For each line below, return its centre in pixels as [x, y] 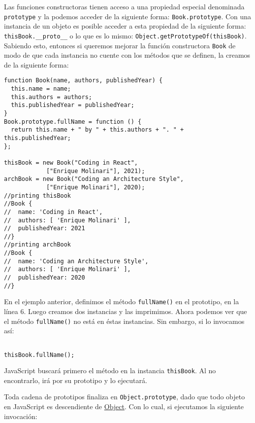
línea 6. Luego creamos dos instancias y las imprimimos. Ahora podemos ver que [126, 311]
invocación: [21, 416]
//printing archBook [38, 245]
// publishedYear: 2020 [45, 278]
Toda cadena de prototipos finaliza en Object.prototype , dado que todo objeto [125, 397]
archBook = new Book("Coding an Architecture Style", [94, 179]
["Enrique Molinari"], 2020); [96, 187]
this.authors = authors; [51, 97]
